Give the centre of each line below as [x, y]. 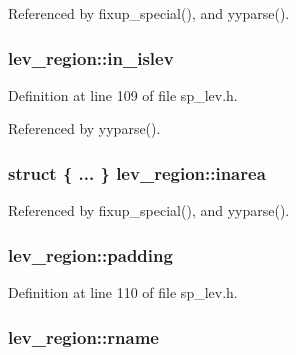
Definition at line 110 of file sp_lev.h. [123, 292]
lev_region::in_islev [91, 57]
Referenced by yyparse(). [84, 128]
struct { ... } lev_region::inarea [137, 172]
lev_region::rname [83, 336]
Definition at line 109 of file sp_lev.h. [123, 94]
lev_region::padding [90, 254]
